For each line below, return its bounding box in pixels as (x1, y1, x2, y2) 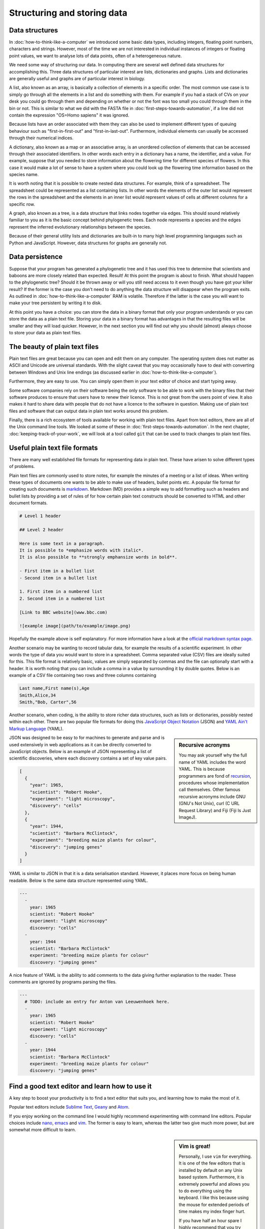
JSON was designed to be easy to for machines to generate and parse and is (9, 735, 165, 741)
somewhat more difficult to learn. (9, 1127, 76, 1133)
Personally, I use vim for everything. (179, 1153, 252, 1160)
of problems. (9, 464, 35, 469)
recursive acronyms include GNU (179, 793, 246, 799)
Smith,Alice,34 (19, 692, 56, 698)
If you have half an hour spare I (179, 1217, 242, 1224)
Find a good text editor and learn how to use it (9, 1082, 152, 1090)
